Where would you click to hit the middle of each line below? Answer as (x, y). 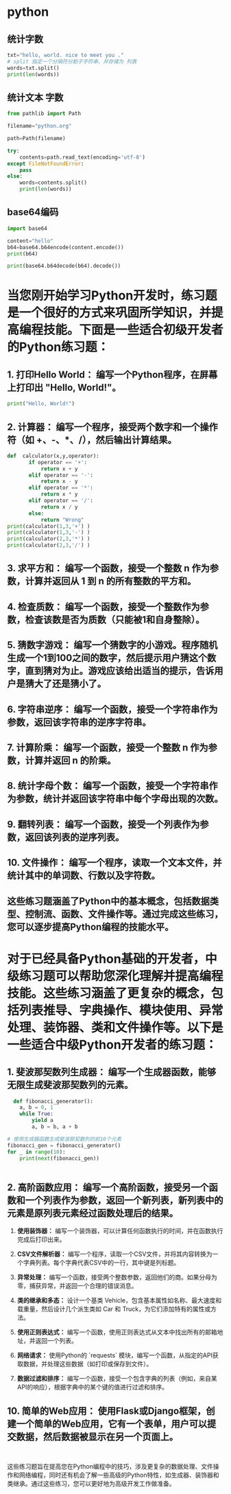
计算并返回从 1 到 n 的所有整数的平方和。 (111, 581)
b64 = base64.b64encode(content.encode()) (66, 247)
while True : (36, 1114)
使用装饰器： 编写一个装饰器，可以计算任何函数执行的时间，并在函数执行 (120, 1231)
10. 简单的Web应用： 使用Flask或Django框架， (107, 1411)
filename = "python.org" (39, 126)
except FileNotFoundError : (46, 163)
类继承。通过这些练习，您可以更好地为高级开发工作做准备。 (91, 1484)
